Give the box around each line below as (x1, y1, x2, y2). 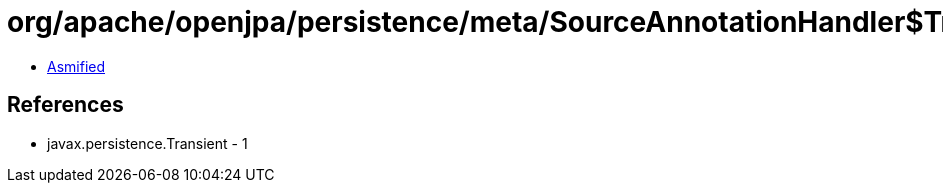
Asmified (47, 57, 106, 75)
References (7, 92, 124, 118)
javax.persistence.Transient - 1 (47, 134, 248, 152)
